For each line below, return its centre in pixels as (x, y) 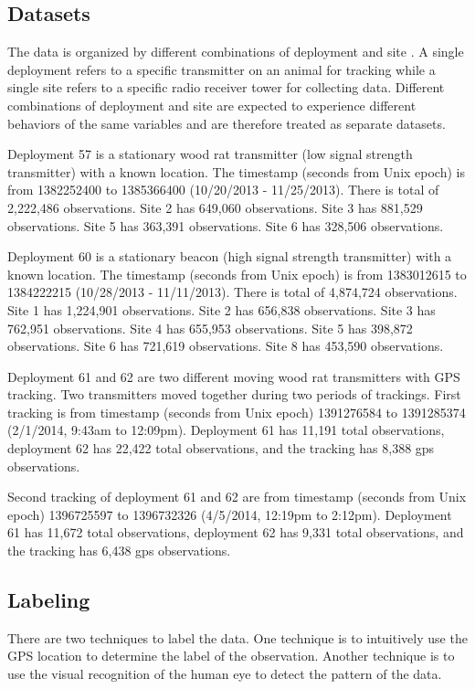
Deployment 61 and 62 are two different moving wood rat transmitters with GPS (234, 376)
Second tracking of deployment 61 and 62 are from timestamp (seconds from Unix (237, 497)
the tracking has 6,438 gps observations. (119, 551)
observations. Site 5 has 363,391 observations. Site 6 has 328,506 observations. (226, 225)
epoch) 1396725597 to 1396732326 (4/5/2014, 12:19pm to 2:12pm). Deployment (230, 514)
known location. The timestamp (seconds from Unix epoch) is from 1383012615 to (237, 274)
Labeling (49, 600)
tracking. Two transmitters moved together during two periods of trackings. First (234, 394)
